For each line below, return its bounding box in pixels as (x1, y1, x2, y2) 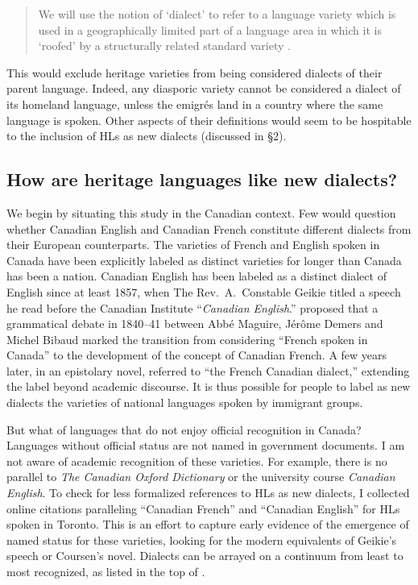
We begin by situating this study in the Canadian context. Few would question (6, 204, 396, 221)
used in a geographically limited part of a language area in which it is (38, 21, 382, 38)
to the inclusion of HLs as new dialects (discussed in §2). (6, 127, 287, 144)
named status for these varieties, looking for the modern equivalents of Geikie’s (6, 531, 397, 548)
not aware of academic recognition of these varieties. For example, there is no (6, 452, 387, 469)
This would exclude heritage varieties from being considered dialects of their (6, 64, 383, 81)
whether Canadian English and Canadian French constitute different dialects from (6, 220, 412, 237)
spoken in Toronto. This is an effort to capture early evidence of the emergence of (6, 516, 409, 533)
